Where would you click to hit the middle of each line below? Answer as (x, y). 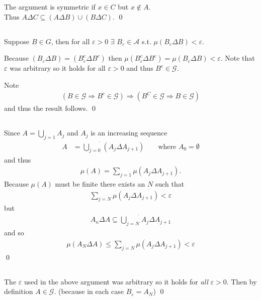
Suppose (17, 41)
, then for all (70, 41)
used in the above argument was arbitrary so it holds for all (116, 281)
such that (170, 183)
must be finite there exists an (100, 183)
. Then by (242, 281)
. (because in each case (89, 291)
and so (14, 233)
